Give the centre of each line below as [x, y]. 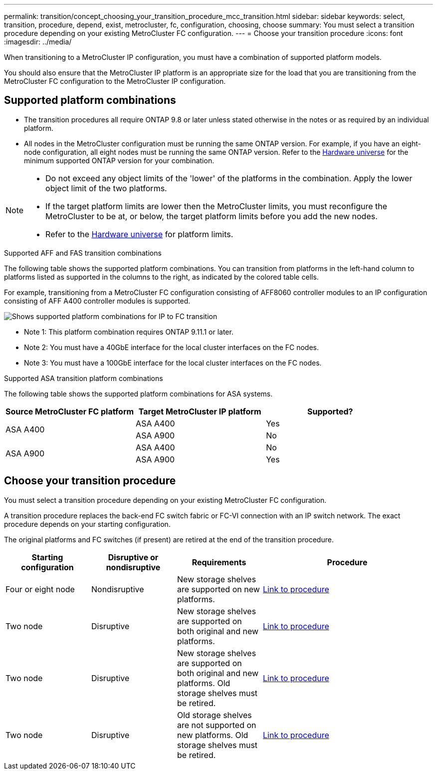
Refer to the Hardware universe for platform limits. [139, 234]
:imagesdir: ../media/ [38, 42]
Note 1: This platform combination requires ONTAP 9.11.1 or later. [129, 332]
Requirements [219, 562]
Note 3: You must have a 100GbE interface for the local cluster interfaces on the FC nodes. [173, 363]
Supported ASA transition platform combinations [84, 378]
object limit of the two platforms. [106, 188]
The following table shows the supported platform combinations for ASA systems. [138, 393]
